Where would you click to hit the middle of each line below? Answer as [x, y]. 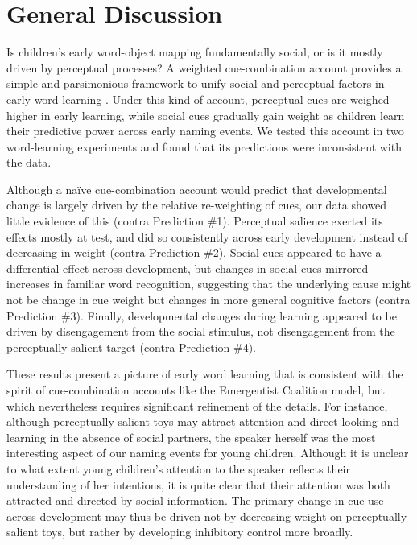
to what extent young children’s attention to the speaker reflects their [178, 468]
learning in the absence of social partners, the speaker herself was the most [191, 437]
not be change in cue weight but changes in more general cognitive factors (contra [208, 300]
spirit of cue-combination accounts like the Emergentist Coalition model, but [196, 390]
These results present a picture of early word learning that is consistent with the [205, 374]
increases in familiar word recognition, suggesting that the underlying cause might [209, 284]
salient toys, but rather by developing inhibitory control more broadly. [180, 532]
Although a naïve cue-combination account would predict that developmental [197, 189]
